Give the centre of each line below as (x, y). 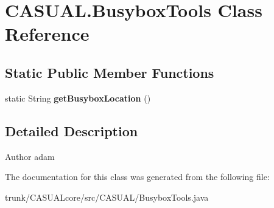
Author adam (30, 156)
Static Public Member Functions (110, 72)
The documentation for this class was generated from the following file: (137, 177)
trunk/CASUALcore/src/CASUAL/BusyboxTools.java (107, 197)
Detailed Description (72, 130)
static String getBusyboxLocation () (78, 98)
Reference (47, 34)
